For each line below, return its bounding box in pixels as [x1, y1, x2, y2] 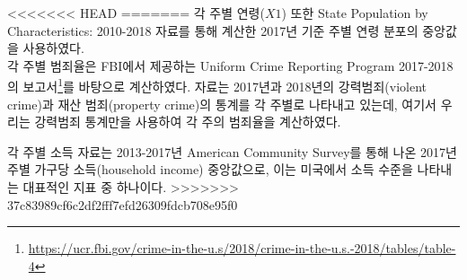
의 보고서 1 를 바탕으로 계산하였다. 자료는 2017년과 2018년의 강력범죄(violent [7, 74, 427, 96]
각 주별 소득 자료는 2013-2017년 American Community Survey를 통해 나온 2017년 [7, 142, 457, 161]
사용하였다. [22, 39, 84, 57]
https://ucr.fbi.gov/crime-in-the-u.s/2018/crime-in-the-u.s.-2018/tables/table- [28, 239, 456, 258]
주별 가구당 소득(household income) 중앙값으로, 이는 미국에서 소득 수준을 [7, 160, 413, 179]
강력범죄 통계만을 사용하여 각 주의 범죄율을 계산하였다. [34, 112, 341, 131]
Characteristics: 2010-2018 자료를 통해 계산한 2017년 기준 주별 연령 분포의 [7, 21, 419, 39]
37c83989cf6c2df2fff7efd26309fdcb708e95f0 [7, 195, 238, 214]
